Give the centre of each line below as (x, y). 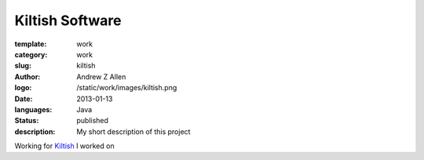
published (93, 121)
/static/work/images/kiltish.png (127, 88)
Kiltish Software (68, 20)
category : (31, 54)
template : (31, 44)
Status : (27, 121)
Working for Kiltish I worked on (64, 146)
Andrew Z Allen (101, 76)
